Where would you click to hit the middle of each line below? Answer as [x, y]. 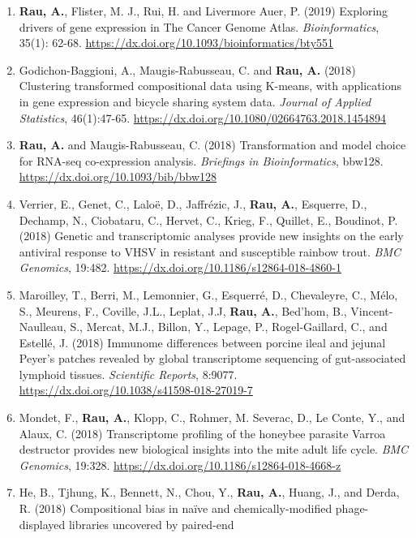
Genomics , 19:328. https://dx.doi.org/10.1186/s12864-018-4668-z [180, 465]
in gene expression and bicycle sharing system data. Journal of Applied [195, 101]
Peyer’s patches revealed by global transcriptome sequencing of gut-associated [212, 358]
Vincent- [372, 310]
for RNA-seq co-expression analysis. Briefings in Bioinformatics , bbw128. [201, 160]
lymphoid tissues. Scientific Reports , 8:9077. [128, 374]
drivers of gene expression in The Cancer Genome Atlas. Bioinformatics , [199, 26]
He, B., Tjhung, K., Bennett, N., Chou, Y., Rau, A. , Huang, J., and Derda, [209, 492]
